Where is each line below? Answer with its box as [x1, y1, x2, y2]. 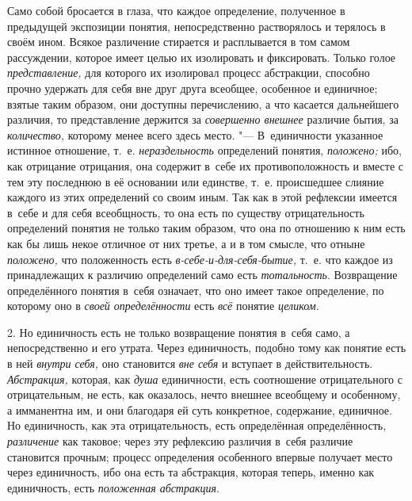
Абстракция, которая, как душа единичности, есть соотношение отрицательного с [7, 370, 402, 387]
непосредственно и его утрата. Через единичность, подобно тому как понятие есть [7, 339, 406, 356]
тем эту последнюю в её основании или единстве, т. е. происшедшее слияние [7, 173, 384, 189]
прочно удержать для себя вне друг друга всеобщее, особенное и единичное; [7, 79, 378, 96]
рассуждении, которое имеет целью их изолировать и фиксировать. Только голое [7, 48, 396, 65]
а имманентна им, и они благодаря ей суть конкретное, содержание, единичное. [7, 401, 392, 418]
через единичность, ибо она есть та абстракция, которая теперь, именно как [7, 464, 375, 480]
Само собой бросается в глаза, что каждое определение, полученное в [7, 2, 345, 18]
